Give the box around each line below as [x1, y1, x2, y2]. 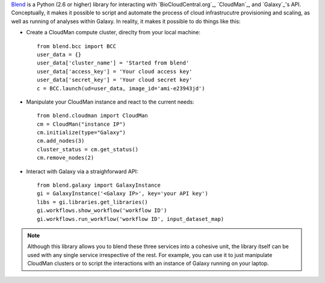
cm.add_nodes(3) [37, 137, 85, 145]
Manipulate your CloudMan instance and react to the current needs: [26, 98, 195, 105]
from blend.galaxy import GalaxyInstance [37, 182, 161, 189]
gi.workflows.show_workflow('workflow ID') [37, 207, 167, 214]
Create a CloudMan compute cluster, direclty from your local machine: [26, 29, 201, 36]
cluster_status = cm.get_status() [37, 146, 138, 153]
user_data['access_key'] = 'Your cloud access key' [37, 68, 193, 75]
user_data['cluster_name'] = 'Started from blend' [37, 60, 190, 66]
